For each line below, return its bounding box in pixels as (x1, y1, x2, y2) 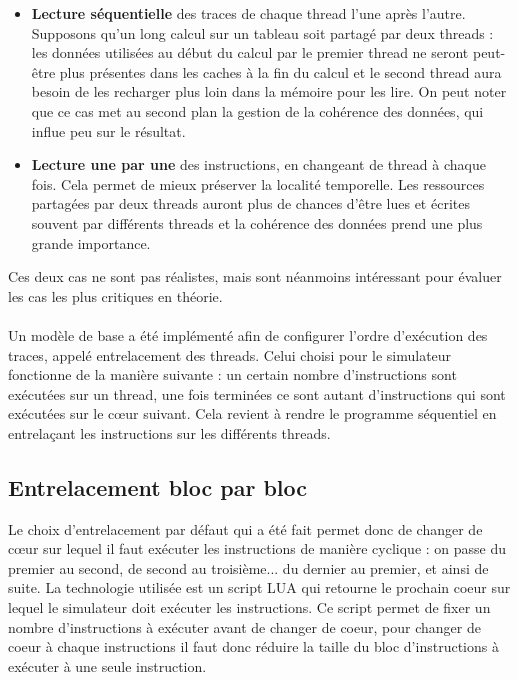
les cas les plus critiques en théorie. (8, 285, 223, 306)
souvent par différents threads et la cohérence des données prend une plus (31, 212, 483, 233)
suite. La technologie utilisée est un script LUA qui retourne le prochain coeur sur (8, 577, 511, 598)
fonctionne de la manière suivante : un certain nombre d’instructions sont (8, 364, 457, 385)
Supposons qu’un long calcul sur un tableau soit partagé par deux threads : (31, 22, 494, 43)
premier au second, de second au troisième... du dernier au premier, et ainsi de (8, 557, 489, 578)
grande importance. (31, 232, 151, 253)
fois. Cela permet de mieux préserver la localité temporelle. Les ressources (31, 173, 485, 194)
